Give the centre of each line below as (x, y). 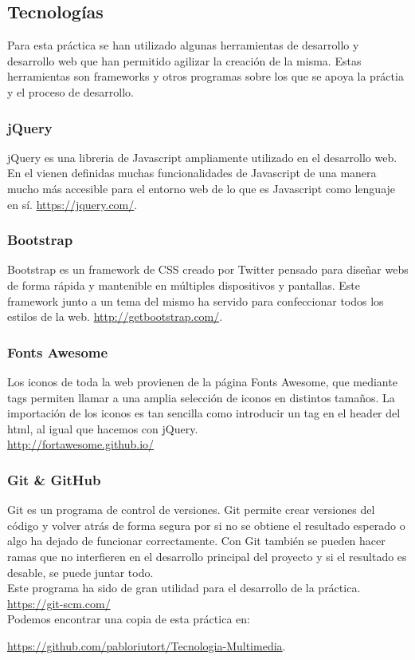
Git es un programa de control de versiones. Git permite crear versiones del (191, 510)
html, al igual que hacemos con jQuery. (103, 428)
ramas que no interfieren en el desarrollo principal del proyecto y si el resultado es (207, 556)
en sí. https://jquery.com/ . (72, 204)
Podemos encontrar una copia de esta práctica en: (129, 619)
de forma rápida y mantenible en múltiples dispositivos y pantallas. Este (184, 285)
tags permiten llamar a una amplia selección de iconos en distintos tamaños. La (201, 397)
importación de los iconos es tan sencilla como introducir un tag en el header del (204, 413)
